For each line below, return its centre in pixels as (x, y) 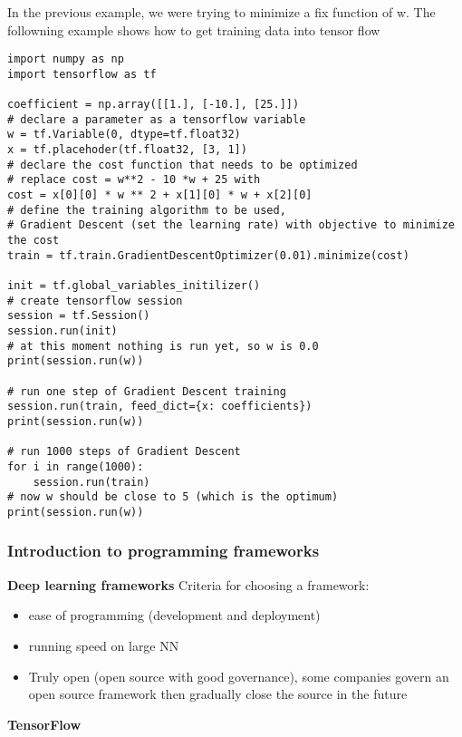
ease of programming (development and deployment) (174, 615)
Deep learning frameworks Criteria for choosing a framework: (188, 584)
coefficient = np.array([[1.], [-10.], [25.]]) (154, 105)
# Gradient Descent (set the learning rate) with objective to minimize (231, 225)
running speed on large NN (104, 645)
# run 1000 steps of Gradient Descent (124, 452)
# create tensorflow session (95, 301)
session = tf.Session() (79, 316)
